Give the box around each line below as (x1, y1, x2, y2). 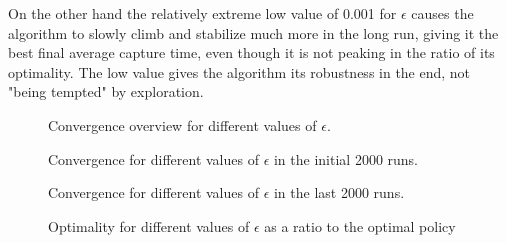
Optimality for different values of (48, 215, 250, 236)
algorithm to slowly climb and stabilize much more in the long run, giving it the (8, 22, 499, 43)
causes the (411, 3, 474, 23)
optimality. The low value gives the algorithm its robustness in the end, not (8, 61, 471, 82)
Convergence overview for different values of (48, 114, 317, 135)
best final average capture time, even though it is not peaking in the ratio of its (8, 42, 495, 63)
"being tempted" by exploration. (8, 81, 204, 102)
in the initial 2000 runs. (273, 148, 419, 169)
